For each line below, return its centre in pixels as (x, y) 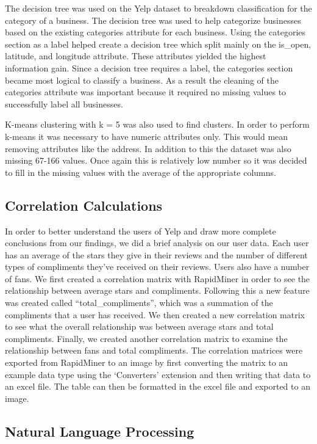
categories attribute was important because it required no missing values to (146, 92)
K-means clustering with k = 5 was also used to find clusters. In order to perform (157, 124)
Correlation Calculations (84, 205)
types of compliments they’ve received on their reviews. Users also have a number (157, 267)
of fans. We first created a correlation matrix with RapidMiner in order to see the (158, 278)
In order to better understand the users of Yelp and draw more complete (141, 231)
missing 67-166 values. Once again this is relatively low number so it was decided (156, 160)
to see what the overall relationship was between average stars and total (139, 326)
